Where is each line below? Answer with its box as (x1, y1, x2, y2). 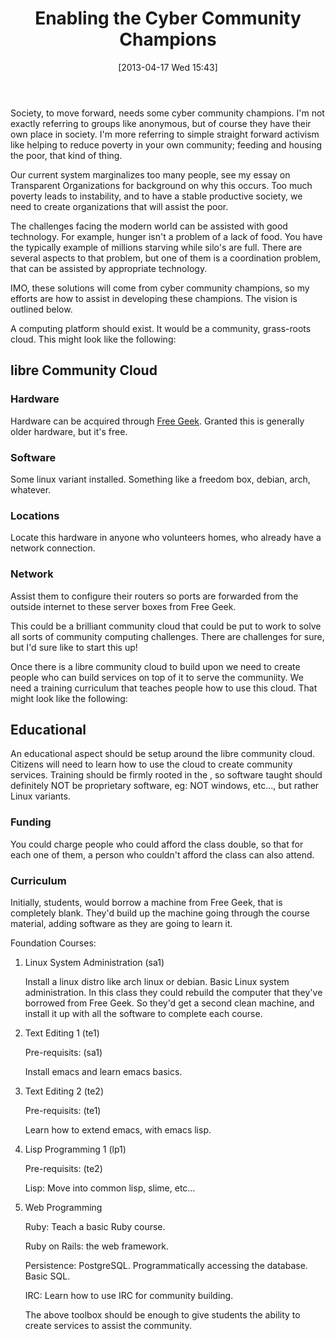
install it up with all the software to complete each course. (24, 1007, 263, 1019)
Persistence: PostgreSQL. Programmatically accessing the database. (24, 1259, 308, 1271)
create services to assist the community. (24, 1319, 192, 1331)
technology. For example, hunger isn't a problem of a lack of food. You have (10, 230, 323, 242)
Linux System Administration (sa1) (24, 956, 165, 968)
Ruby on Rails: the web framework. (24, 1240, 169, 1252)
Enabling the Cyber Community (34, 7, 302, 30)
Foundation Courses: (10, 937, 97, 949)
